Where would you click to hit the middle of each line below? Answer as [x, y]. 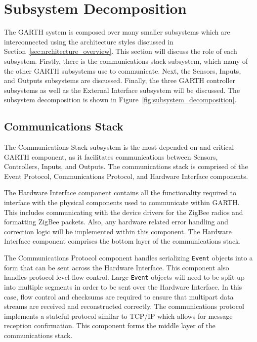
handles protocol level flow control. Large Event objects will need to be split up [124, 277]
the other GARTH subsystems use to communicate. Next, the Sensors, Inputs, [123, 70]
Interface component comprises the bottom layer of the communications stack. [123, 241]
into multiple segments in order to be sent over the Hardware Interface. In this [123, 286]
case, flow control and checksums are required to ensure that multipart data [119, 296]
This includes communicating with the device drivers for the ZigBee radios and [124, 212]
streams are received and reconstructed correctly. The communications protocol [124, 306]
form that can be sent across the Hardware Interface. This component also [117, 267]
